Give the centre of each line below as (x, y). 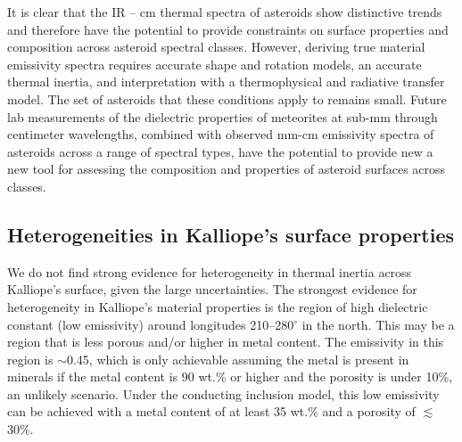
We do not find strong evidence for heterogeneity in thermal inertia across (210, 271)
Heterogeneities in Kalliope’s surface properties (231, 234)
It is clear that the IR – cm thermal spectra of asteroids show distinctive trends (225, 12)
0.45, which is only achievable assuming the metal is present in (238, 359)
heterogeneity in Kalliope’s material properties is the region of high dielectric (218, 306)
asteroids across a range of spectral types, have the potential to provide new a (220, 151)
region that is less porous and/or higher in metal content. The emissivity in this (226, 342)
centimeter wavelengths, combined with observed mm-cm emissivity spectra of (221, 134)
